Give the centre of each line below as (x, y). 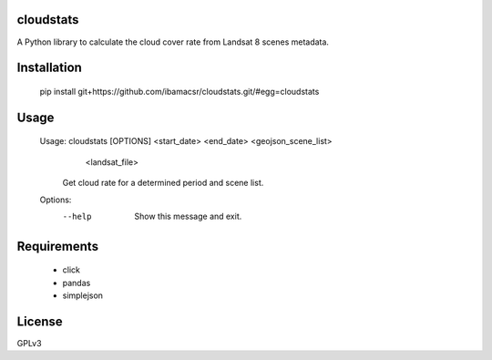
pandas (77, 283)
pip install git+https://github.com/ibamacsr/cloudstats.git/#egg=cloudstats (179, 91)
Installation (49, 68)
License (40, 321)
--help (77, 216)
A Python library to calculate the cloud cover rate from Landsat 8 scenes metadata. (173, 42)
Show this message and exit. (188, 216)
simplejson (83, 295)
